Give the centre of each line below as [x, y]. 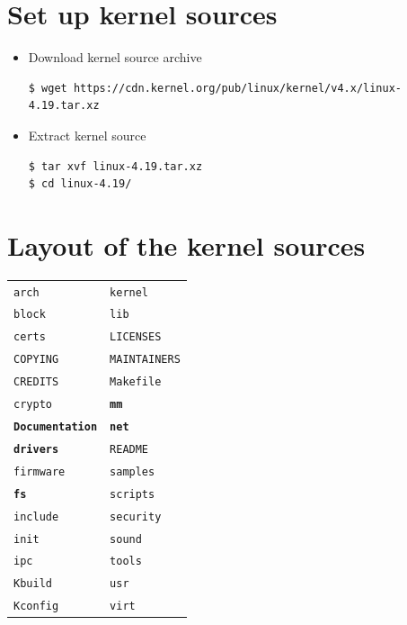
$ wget [48, 88]
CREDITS [36, 382]
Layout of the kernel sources [186, 245]
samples [133, 471]
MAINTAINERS [145, 360]
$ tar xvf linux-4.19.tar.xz [115, 166]
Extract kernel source [87, 135]
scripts [133, 494]
